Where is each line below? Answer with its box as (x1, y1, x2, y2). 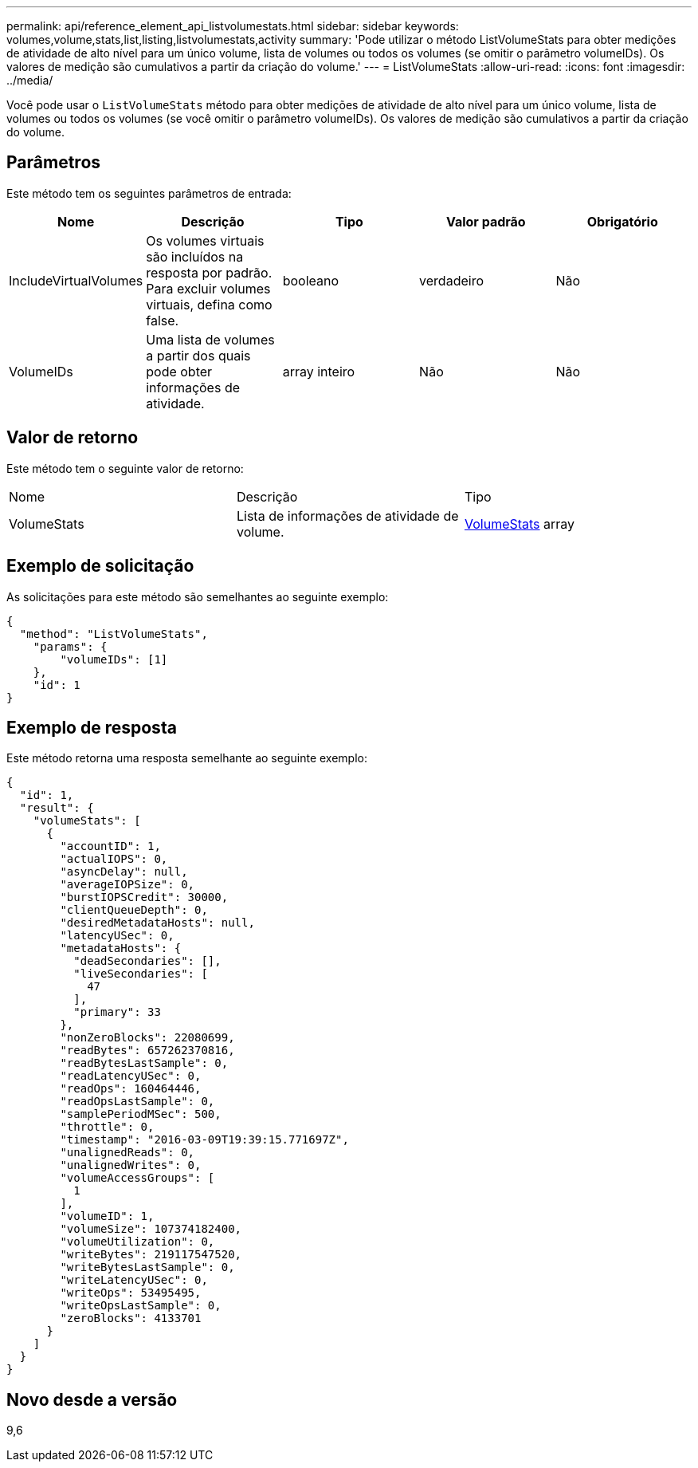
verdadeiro (419, 272, 484, 289)
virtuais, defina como (146, 296, 273, 313)
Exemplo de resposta (6, 717, 177, 738)
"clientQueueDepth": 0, (60, 903, 208, 917)
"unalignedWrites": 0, (60, 1159, 202, 1172)
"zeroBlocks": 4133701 (60, 1312, 202, 1325)
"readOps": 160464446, (60, 1082, 202, 1096)
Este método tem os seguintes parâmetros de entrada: (6, 186, 292, 200)
